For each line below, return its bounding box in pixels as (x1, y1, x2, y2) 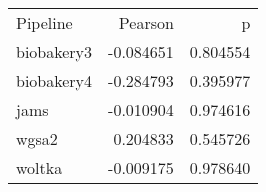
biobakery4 (16, 69, 93, 92)
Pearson (118, 11, 174, 34)
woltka (16, 156, 63, 179)
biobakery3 (16, 40, 93, 63)
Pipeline (16, 11, 73, 34)
